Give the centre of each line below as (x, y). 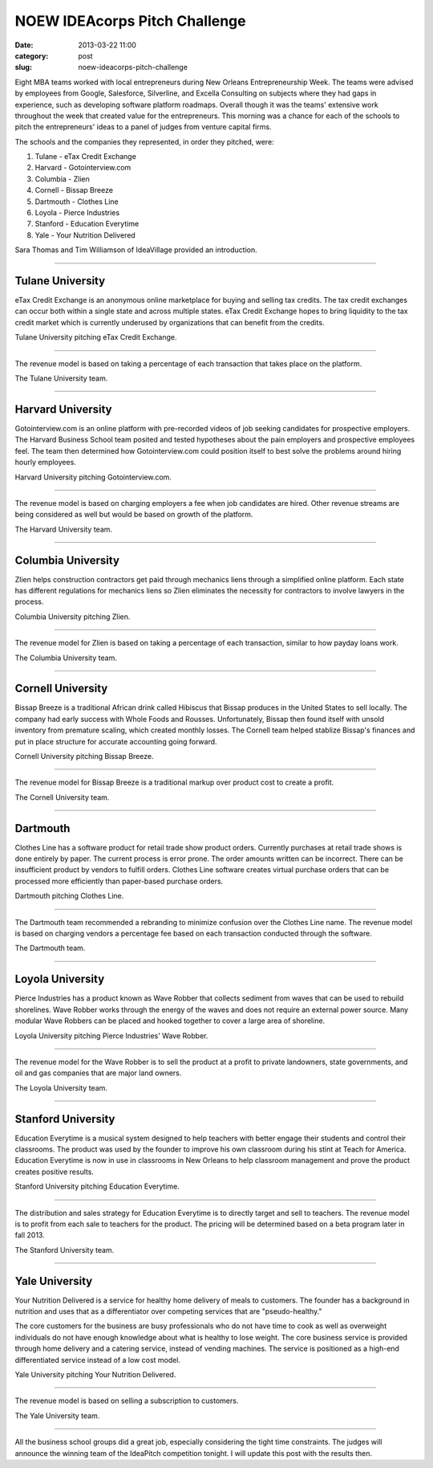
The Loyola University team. (61, 1087)
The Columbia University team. (66, 658)
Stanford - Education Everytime (87, 224)
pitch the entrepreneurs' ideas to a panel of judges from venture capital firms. (143, 127)
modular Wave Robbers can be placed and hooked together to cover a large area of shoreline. (170, 1021)
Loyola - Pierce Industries (77, 213)
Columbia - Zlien (62, 179)
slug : (23, 67)
